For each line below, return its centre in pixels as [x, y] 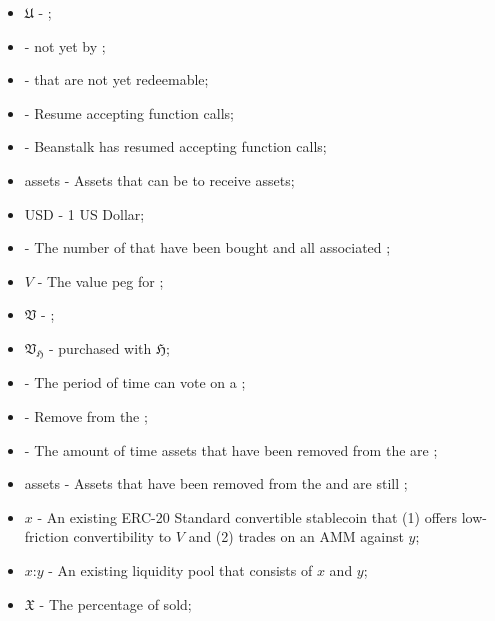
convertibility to [122, 536]
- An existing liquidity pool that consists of [180, 569]
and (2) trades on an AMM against [296, 536]
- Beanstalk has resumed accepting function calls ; [175, 146]
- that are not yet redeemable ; [116, 79]
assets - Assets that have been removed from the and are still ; [216, 483]
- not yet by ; [65, 45]
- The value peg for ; [100, 280]
